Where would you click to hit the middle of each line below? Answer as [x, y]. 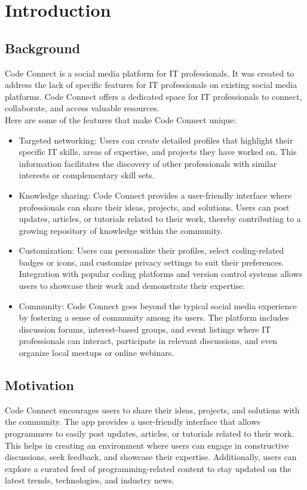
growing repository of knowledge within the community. [121, 230]
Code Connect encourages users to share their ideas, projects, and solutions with [152, 410]
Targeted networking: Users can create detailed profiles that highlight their [156, 140]
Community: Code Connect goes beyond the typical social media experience [158, 305]
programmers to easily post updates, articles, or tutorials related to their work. [150, 433]
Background [43, 48]
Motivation [39, 385]
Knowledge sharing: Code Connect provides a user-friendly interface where [155, 195]
